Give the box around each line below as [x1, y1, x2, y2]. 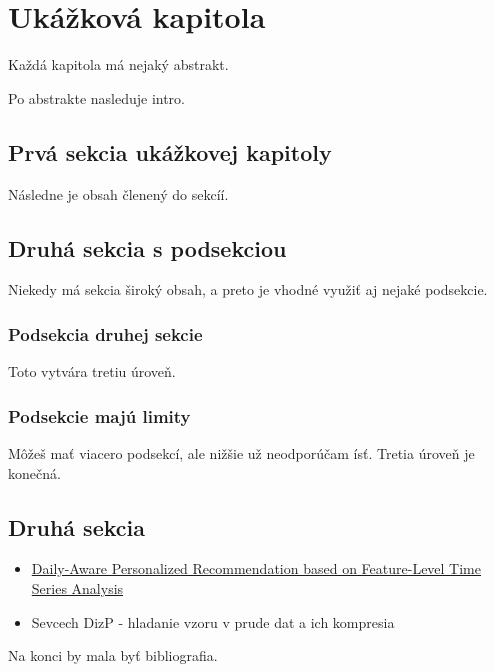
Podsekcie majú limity [8, 403, 191, 428]
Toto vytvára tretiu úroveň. [8, 361, 176, 382]
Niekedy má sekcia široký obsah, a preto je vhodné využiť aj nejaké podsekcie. [8, 279, 488, 300]
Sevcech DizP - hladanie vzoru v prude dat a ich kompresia [31, 611, 395, 632]
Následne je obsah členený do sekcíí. [8, 183, 229, 204]
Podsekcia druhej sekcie [8, 321, 203, 346]
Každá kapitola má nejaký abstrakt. [8, 54, 229, 75]
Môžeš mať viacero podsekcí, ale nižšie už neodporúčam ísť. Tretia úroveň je [8, 442, 475, 463]
